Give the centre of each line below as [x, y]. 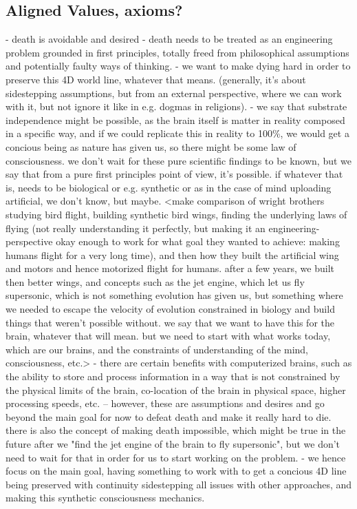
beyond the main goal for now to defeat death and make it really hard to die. [169, 416]
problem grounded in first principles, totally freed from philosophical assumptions [177, 52]
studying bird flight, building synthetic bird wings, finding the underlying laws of [176, 214]
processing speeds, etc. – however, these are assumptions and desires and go [165, 403]
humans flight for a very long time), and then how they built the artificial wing [172, 254]
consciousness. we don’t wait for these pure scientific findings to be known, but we [179, 160]
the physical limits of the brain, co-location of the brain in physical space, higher [176, 389]
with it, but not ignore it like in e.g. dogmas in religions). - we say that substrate [176, 106]
